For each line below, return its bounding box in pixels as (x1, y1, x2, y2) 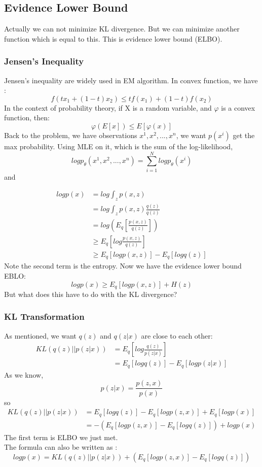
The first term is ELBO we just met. (4, 431, 118, 442)
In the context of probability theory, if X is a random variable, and (4, 102, 212, 113)
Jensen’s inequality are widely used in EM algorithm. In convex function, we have (4, 75, 258, 85)
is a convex (221, 102, 255, 113)
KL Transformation (4, 310, 85, 323)
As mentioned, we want (4, 330, 77, 341)
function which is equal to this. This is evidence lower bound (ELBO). (4, 33, 222, 44)
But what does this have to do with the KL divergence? (4, 288, 177, 299)
